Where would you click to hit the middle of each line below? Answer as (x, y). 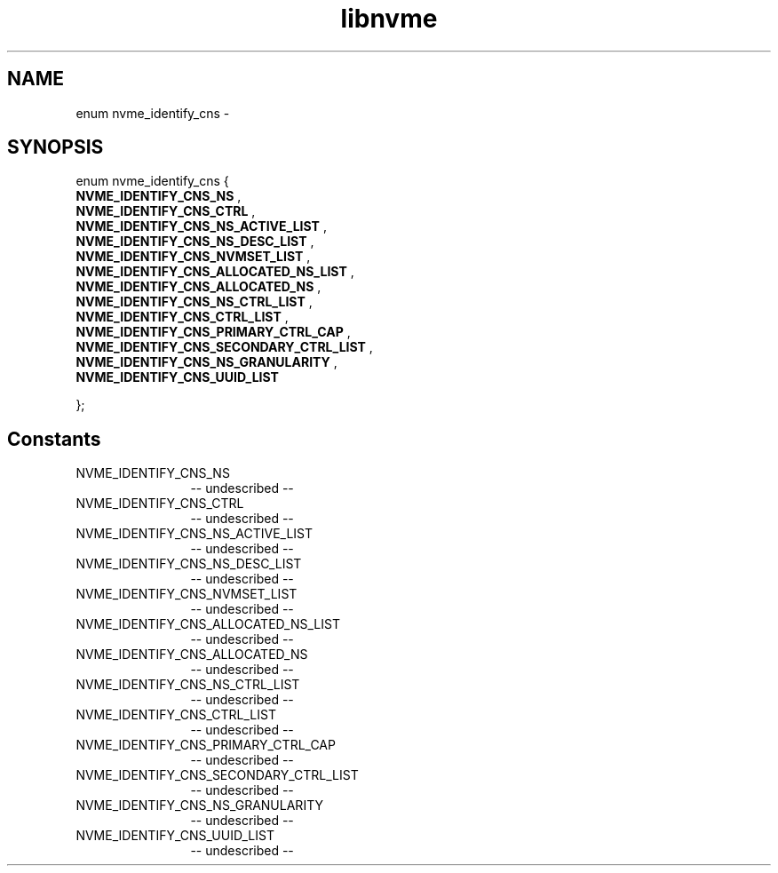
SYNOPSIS (56, 147)
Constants (54, 439)
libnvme (389, 19)
